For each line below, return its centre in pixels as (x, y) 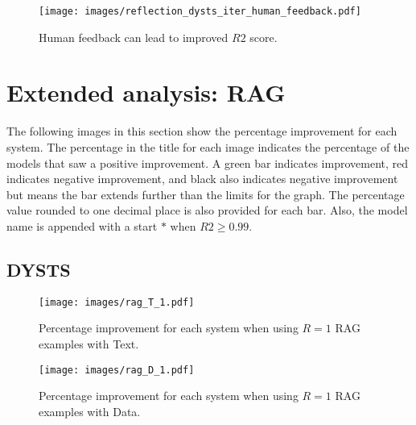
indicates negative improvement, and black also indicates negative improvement (202, 179)
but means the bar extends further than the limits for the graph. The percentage (206, 194)
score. (264, 37)
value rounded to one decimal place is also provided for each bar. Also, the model (207, 210)
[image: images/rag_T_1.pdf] (117, 302)
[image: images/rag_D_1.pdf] (117, 370)
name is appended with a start (82, 225)
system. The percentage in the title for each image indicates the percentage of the (208, 146)
